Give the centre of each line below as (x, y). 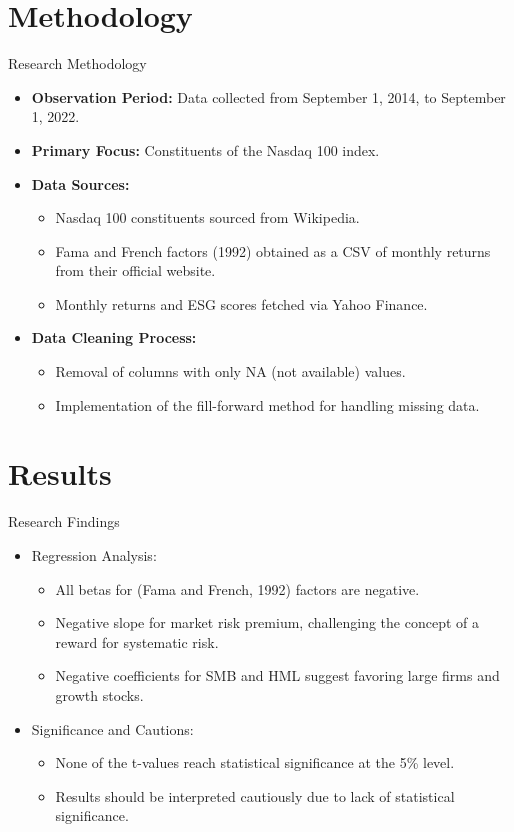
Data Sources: (80, 183)
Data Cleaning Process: (114, 337)
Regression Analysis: (94, 554)
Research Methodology (77, 63)
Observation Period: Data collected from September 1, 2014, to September (268, 96)
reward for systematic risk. (137, 641)
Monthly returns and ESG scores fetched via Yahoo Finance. (241, 303)
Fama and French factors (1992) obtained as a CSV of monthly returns (273, 250)
